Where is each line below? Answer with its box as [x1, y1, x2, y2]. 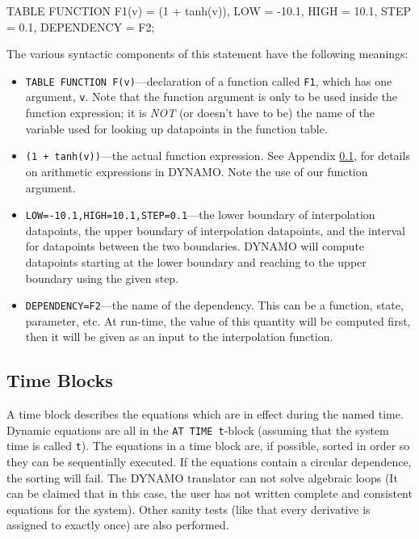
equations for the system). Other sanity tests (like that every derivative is [6, 500, 371, 517]
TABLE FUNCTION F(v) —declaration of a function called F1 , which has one [25, 72, 392, 89]
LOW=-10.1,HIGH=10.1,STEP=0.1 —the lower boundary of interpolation [25, 206, 375, 223]
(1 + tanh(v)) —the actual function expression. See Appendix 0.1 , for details [25, 147, 410, 164]
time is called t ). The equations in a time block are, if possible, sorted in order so [6, 437, 410, 454]
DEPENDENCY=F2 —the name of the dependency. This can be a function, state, [25, 297, 404, 314]
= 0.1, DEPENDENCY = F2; [6, 18, 155, 35]
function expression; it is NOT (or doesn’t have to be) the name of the [25, 104, 375, 121]
